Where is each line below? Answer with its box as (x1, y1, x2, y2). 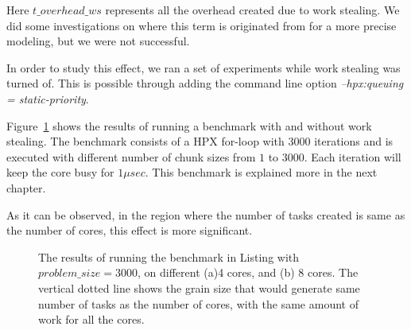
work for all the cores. (38, 311, 145, 328)
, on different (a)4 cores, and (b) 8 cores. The (138, 264, 359, 281)
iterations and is (314, 133, 394, 149)
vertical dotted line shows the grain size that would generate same (38, 279, 360, 296)
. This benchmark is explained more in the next (145, 164, 378, 181)
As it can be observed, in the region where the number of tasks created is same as (6, 206, 405, 223)
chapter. (6, 179, 46, 196)
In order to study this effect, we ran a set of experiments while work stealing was (6, 59, 401, 76)
